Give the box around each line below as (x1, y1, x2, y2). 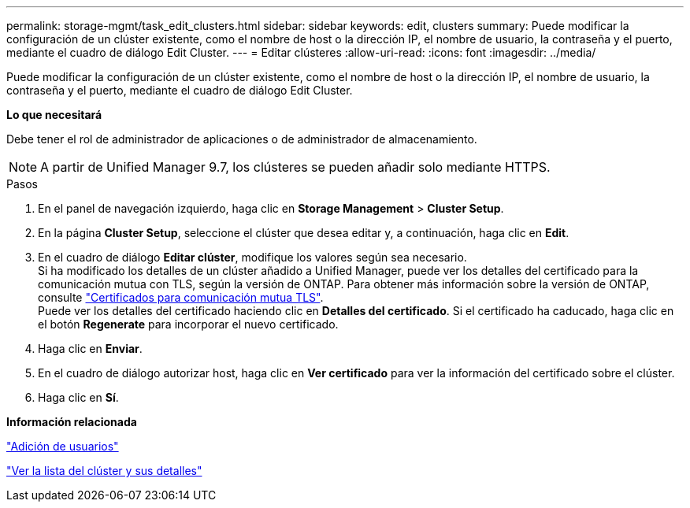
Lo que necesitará (6, 108, 102, 121)
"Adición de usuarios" (6, 439, 119, 453)
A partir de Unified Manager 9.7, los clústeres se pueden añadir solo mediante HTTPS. (40, 159, 551, 175)
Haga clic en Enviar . (38, 342, 143, 355)
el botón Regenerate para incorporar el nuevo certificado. (38, 317, 339, 331)
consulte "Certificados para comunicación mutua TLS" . (38, 291, 324, 304)
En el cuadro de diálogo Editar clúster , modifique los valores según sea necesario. (38, 250, 467, 264)
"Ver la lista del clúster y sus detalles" (6, 464, 202, 477)
